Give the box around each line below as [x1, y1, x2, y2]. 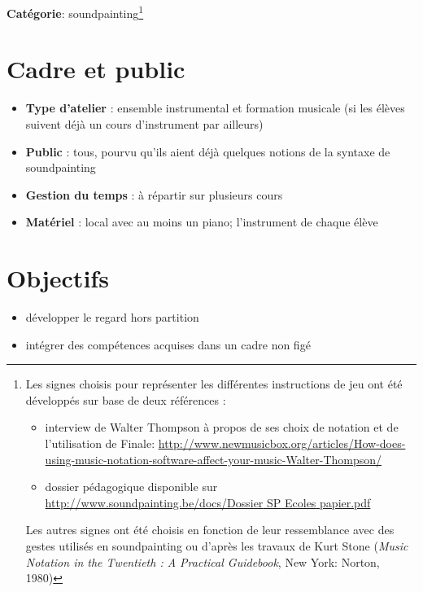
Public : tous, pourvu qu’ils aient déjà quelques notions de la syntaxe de [25, 143, 390, 160]
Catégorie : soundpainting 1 [7, 2, 144, 21]
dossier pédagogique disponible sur [45, 478, 218, 495]
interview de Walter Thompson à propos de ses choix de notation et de [45, 419, 399, 436]
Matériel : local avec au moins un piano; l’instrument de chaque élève [25, 213, 378, 230]
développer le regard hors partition [25, 309, 199, 326]
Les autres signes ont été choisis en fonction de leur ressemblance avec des [25, 521, 395, 538]
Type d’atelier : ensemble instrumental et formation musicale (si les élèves [25, 99, 405, 116]
